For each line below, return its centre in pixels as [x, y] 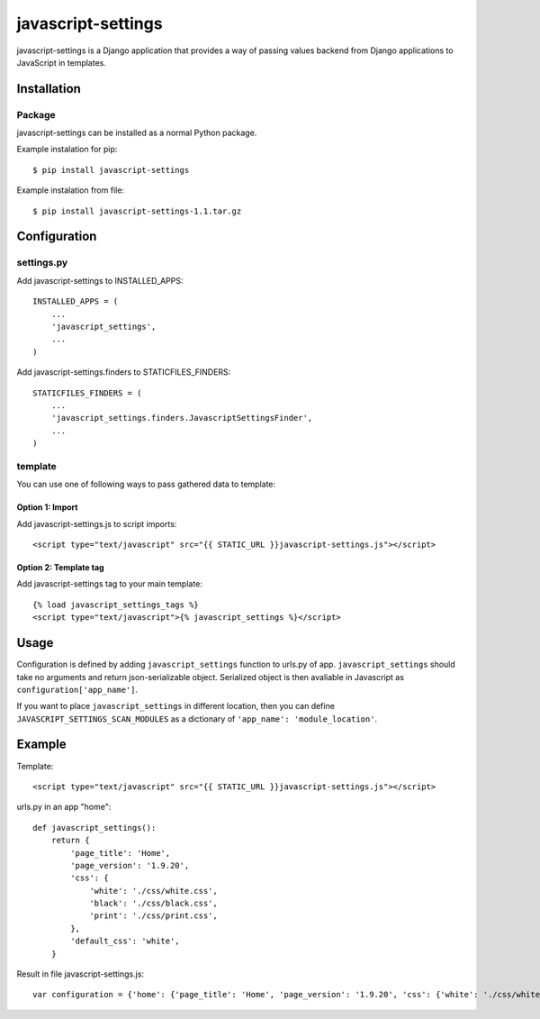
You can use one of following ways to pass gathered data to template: [146, 484]
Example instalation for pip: [67, 150]
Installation [49, 89]
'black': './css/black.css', [153, 904]
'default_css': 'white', [125, 941]
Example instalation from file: [71, 190]
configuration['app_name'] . [77, 689]
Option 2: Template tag [60, 568]
